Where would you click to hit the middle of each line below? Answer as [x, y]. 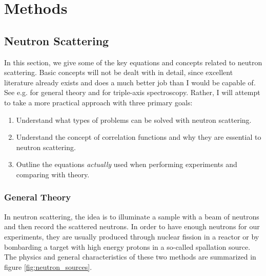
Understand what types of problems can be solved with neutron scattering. [134, 119]
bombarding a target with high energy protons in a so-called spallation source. [127, 246]
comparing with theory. [53, 174]
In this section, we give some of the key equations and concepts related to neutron [133, 62]
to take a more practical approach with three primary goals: [98, 102]
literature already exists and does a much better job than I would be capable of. [130, 82]
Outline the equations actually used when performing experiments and [127, 164]
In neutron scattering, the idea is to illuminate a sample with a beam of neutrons [132, 216]
